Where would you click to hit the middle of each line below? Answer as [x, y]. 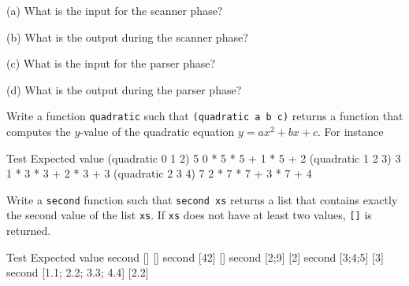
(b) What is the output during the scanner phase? [127, 37]
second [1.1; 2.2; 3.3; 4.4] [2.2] [78, 272]
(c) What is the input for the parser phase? [111, 63]
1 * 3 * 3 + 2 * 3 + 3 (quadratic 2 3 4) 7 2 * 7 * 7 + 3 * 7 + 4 [159, 173]
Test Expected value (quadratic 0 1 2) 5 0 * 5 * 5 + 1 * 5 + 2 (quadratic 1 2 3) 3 [204, 158]
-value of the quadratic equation [157, 132]
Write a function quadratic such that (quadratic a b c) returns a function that [205, 116]
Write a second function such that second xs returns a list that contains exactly [202, 199]
